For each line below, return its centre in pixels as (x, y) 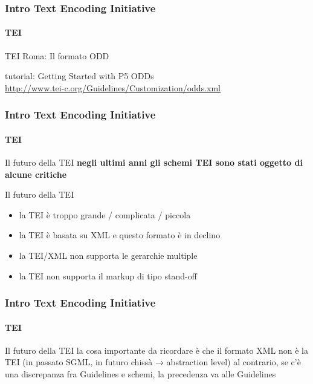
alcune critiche (36, 174)
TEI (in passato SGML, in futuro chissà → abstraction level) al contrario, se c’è (153, 362)
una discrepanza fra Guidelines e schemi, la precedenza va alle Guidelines (140, 374)
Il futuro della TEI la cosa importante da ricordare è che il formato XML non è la (156, 350)
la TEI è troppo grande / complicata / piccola (105, 214)
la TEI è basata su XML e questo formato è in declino (120, 235)
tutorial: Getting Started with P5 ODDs (79, 76)
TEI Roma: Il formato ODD (57, 55)
